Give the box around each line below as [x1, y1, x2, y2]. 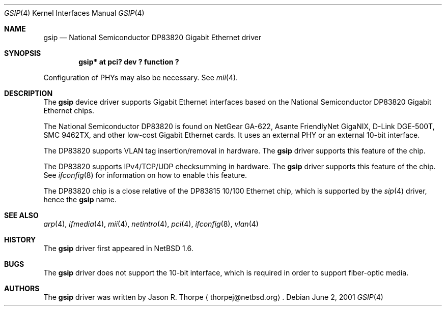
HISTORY [4, 235, 36, 244]
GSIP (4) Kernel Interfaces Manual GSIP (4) [4, 9, 145, 17]
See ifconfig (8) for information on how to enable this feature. [43, 171, 247, 179]
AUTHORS [4, 284, 40, 293]
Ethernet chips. [43, 106, 94, 115]
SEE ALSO [4, 211, 39, 220]
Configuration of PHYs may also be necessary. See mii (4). [43, 73, 238, 82]
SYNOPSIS [4, 49, 41, 57]
